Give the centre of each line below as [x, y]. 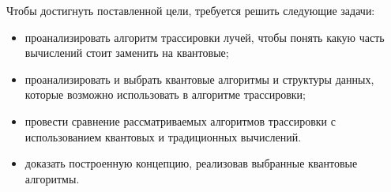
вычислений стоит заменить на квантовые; [127, 53]
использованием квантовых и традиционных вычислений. [163, 136]
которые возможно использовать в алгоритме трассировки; [165, 94]
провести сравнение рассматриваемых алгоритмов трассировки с [180, 120]
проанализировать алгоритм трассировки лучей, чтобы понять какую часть [205, 37]
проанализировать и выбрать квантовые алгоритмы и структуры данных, [199, 79]
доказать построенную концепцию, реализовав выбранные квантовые [191, 163]
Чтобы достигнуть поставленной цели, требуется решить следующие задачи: [191, 10]
